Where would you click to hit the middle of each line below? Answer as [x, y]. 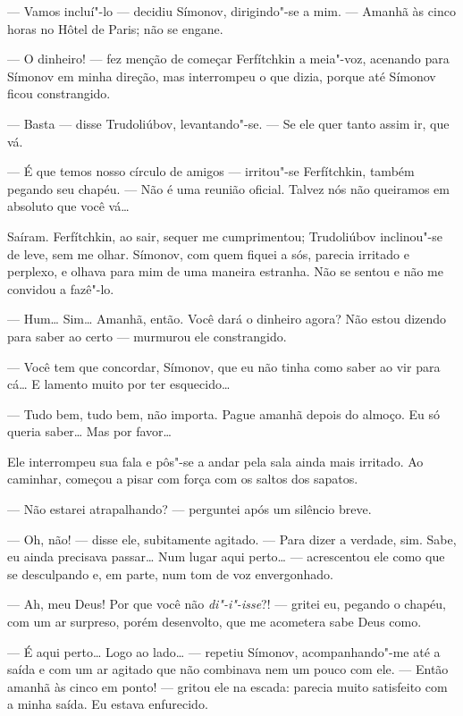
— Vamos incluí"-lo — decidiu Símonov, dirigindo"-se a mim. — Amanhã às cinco [231, 11]
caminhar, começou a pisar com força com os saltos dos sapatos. [183, 479]
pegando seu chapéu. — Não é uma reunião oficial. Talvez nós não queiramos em [228, 188]
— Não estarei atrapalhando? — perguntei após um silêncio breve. [189, 509]
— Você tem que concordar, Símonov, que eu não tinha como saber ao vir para [224, 366]
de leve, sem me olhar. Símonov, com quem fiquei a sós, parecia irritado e [208, 253]
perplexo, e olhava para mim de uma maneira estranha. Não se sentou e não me [225, 271]
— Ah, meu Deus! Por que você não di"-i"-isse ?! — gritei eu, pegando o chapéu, [227, 604]
